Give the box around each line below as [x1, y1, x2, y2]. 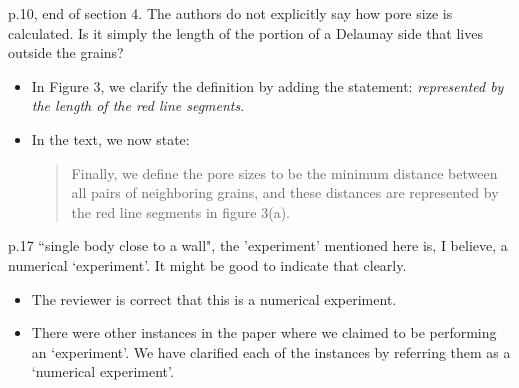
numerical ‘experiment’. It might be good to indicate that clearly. [8, 254, 407, 275]
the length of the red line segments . [31, 95, 245, 116]
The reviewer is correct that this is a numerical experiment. [31, 288, 397, 309]
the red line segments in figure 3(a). [71, 201, 290, 222]
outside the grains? [8, 42, 124, 63]
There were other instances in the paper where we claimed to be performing [31, 322, 497, 343]
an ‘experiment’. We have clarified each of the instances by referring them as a [31, 341, 511, 362]
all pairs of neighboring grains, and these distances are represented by [71, 182, 499, 203]
